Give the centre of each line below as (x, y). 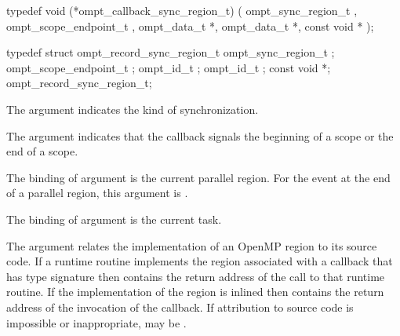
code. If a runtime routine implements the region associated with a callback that (200, 261)
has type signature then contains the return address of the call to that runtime (196, 276)
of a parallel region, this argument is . (97, 193)
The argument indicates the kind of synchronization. (133, 109)
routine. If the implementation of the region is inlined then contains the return (195, 292)
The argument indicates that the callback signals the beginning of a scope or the (200, 135)
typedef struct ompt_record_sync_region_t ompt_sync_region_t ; (171, 52)
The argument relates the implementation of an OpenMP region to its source (192, 245)
